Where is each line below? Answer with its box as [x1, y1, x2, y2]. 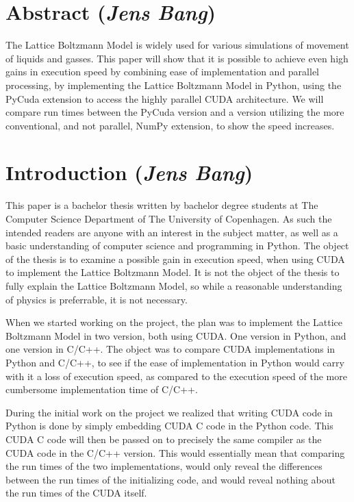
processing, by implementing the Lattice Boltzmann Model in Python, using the [5, 77, 342, 92]
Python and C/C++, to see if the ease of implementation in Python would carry [5, 355, 344, 369]
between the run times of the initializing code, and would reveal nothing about [5, 472, 336, 486]
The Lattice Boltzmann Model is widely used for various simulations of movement [5, 38, 349, 52]
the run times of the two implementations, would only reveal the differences [5, 459, 323, 473]
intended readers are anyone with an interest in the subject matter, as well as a [5, 225, 338, 239]
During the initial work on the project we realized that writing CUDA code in [5, 405, 333, 419]
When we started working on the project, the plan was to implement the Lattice [5, 315, 342, 329]
